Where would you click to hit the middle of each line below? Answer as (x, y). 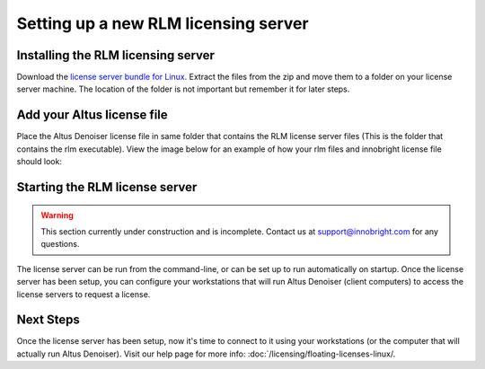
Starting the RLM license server (107, 187)
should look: (40, 162)
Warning (57, 215)
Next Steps (48, 320)
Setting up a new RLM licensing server (163, 23)
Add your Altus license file (92, 115)
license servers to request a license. (84, 294)
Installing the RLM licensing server (116, 55)
